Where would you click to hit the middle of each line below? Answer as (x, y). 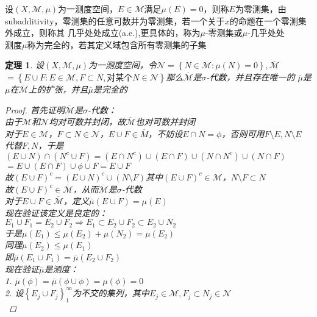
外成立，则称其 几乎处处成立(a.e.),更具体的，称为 (103, 33)
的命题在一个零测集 (268, 20)
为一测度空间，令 (123, 65)
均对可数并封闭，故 (87, 122)
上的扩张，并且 (58, 89)
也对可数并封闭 (166, 122)
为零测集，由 (261, 9)
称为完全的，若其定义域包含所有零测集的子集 (117, 44)
